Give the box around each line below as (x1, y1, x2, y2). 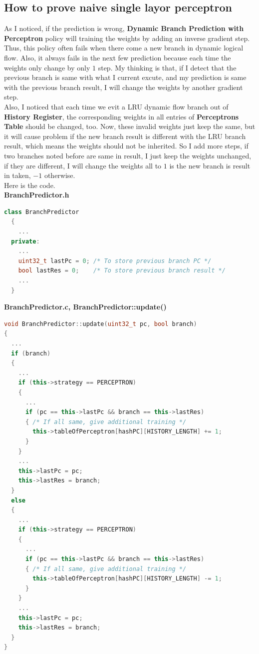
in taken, (4, 170, 31, 180)
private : (11, 237, 40, 245)
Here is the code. (4, 179, 55, 190)
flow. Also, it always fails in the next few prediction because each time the (4, 52, 231, 62)
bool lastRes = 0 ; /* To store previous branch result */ (18, 267, 226, 274)
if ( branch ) (11, 349, 51, 357)
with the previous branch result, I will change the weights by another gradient (4, 81, 243, 92)
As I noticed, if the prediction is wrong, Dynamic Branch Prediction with (4, 23, 244, 33)
